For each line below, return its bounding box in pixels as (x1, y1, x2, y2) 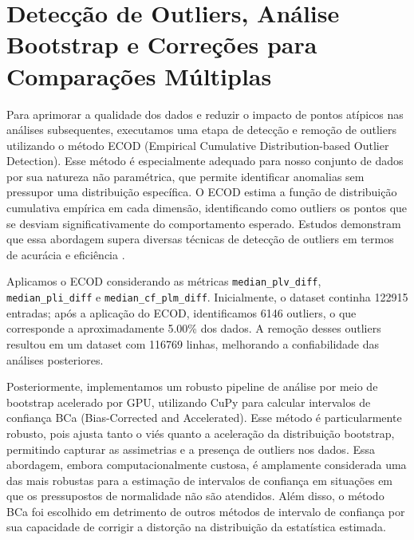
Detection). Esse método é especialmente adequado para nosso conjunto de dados (6, 152, 404, 169)
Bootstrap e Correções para (6, 28, 317, 61)
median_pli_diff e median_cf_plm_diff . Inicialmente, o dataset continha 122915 (6, 289, 408, 305)
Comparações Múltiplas (6, 59, 272, 92)
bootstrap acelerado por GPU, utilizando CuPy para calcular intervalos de (6, 393, 371, 410)
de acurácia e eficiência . (6, 246, 125, 262)
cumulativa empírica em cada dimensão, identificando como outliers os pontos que (6, 199, 408, 216)
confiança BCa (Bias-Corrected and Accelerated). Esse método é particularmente (6, 409, 402, 426)
